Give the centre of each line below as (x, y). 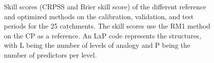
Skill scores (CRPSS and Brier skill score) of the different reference (105, 6)
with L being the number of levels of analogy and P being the (97, 45)
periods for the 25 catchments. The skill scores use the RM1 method (107, 26)
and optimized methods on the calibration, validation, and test (99, 16)
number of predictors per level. (51, 54)
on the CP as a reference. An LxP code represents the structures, (103, 35)
